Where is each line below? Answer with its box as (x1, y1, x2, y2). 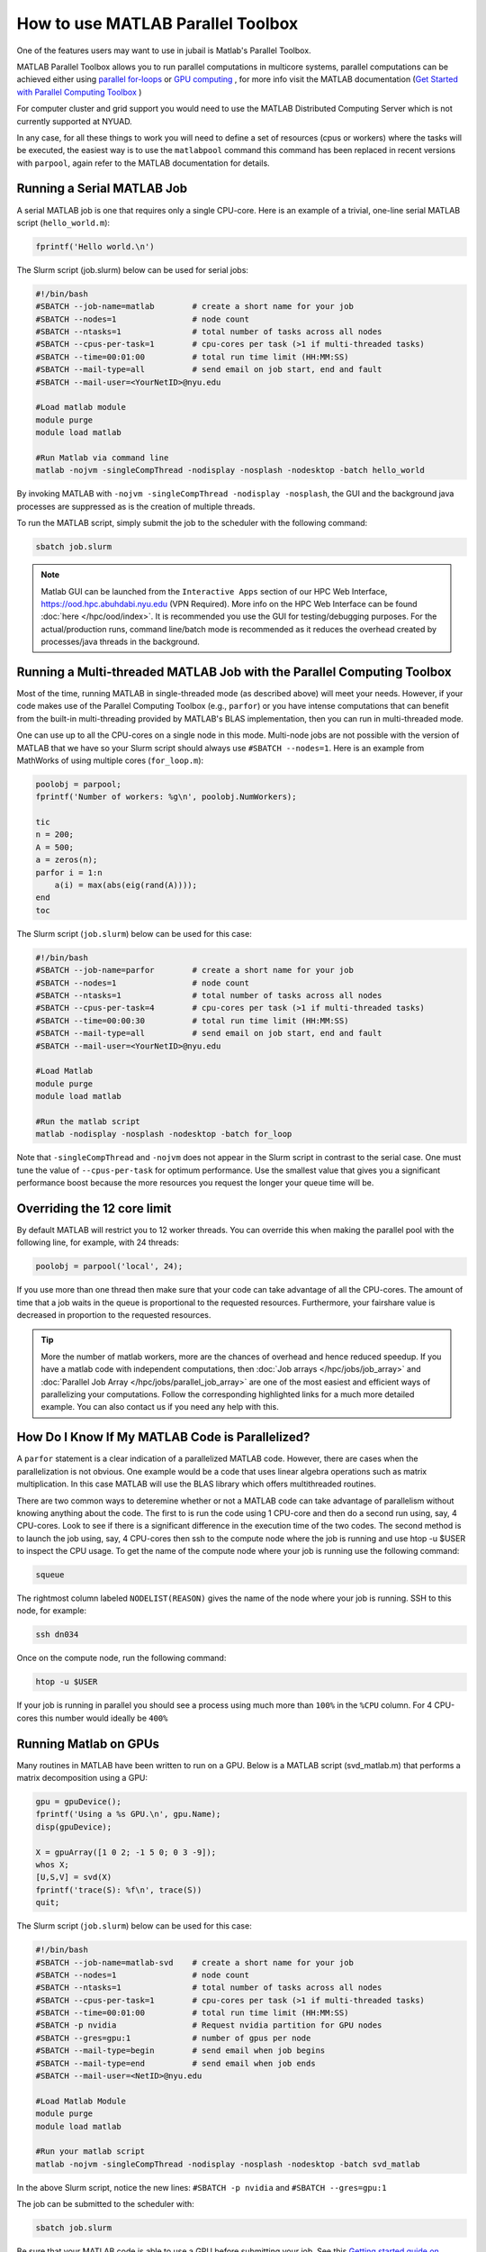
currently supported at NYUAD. (16, 115, 132, 126)
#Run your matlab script (35, 2147, 146, 2157)
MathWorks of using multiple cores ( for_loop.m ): (16, 755, 204, 766)
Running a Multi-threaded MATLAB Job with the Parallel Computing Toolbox (16, 664, 452, 679)
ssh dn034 (35, 1630, 79, 1639)
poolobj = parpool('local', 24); (35, 1261, 184, 1272)
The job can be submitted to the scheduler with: (16, 2199, 195, 2210)
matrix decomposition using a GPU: (16, 1773, 148, 1784)
